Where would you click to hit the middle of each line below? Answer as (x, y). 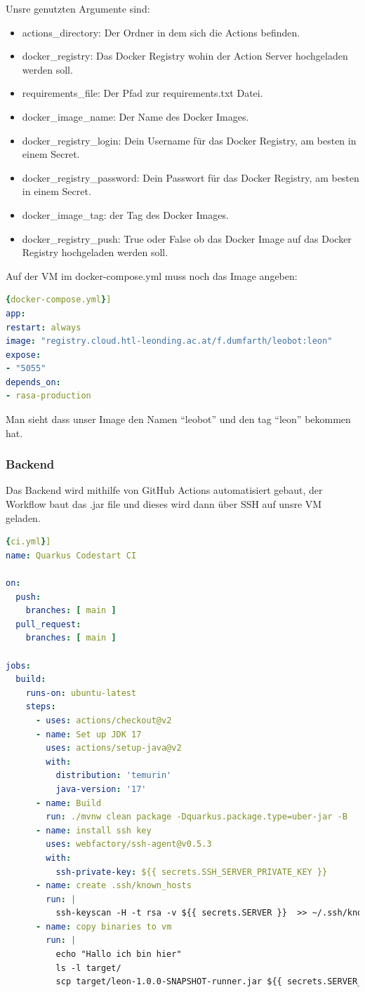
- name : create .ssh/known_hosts (113, 886)
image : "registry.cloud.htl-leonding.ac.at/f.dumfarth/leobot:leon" (169, 341)
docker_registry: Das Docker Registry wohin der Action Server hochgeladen (185, 56)
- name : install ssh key (93, 830)
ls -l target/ (88, 968)
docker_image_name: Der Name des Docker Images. (135, 116)
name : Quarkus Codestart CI (71, 555)
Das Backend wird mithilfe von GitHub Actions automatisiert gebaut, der (164, 490)
